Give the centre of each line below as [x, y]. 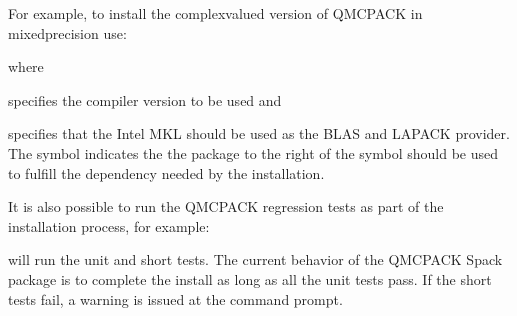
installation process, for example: [109, 225]
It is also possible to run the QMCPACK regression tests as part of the [226, 206]
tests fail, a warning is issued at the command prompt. [175, 298]
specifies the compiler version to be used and [145, 99]
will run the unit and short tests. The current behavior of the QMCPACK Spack [255, 259]
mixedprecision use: [67, 32]
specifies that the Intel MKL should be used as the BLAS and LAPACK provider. [259, 133]
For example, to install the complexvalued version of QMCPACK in [215, 13]
